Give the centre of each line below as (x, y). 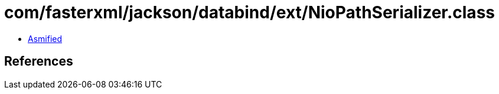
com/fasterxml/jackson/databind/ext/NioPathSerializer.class (249, 12)
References (39, 61)
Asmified (45, 38)
